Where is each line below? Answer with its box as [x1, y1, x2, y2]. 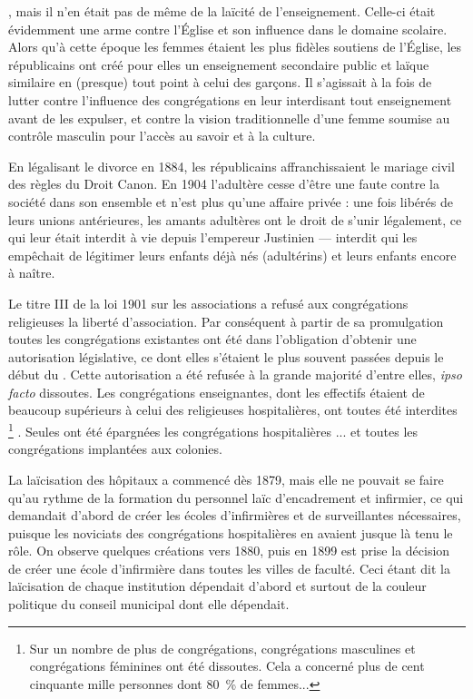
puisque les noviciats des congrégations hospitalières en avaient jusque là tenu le [8, 523, 453, 542]
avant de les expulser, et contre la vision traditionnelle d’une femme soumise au [8, 108, 450, 127]
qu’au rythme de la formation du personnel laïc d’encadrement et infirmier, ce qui [8, 487, 464, 507]
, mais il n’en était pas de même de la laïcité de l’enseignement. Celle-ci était [8, 2, 436, 20]
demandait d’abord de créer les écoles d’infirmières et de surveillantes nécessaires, [8, 506, 461, 525]
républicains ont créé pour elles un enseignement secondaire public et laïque [8, 54, 429, 74]
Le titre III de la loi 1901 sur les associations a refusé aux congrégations [8, 293, 409, 312]
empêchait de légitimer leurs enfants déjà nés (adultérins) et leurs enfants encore [8, 245, 457, 264]
